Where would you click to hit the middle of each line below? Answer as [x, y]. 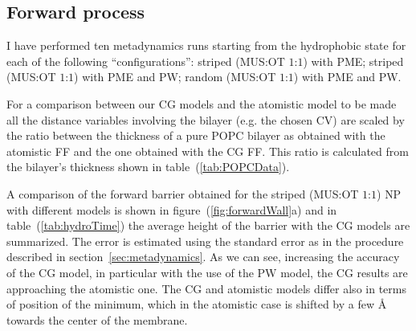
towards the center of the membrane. [97, 319]
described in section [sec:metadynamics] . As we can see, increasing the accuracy [203, 257]
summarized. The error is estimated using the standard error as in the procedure [205, 241]
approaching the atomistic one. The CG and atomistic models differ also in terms [206, 288]
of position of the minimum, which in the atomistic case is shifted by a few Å [197, 304]
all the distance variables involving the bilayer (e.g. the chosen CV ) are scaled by [206, 119]
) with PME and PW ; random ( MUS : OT [175, 77]
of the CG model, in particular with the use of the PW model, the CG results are [207, 272]
